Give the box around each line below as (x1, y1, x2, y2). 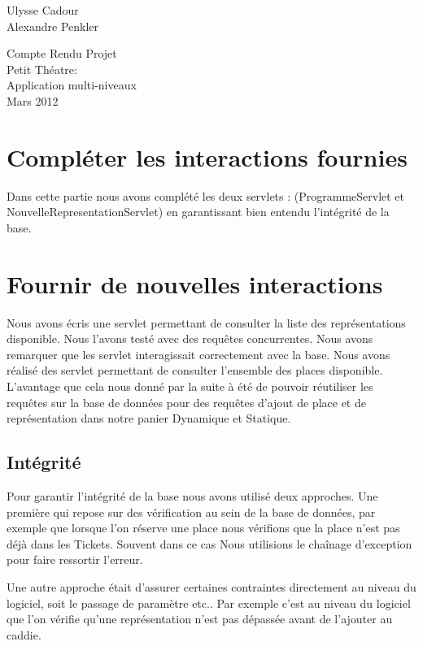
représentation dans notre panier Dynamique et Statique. (7, 410, 291, 427)
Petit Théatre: (7, 60, 77, 77)
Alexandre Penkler (7, 17, 99, 34)
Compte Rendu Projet (7, 45, 117, 62)
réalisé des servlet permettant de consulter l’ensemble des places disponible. (7, 362, 383, 379)
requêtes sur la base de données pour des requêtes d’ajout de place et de (7, 393, 366, 410)
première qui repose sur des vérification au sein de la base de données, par (7, 503, 376, 520)
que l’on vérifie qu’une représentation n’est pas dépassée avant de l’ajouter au (7, 610, 393, 627)
